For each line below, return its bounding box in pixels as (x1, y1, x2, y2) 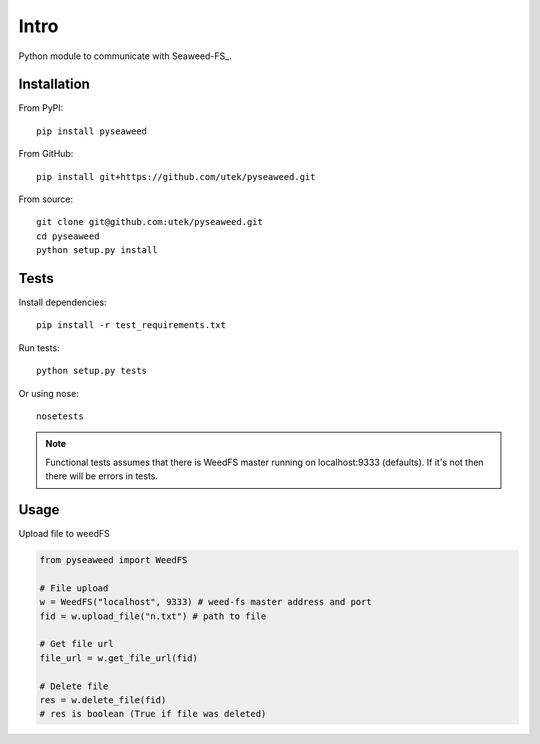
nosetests (36, 411, 84, 422)
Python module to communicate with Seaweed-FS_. (18, 50, 232, 62)
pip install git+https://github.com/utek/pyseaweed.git (36, 171, 316, 182)
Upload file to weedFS (18, 528, 110, 540)
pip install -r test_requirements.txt (36, 320, 227, 331)
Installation (18, 76, 90, 93)
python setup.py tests (36, 365, 148, 377)
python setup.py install (36, 245, 158, 256)
